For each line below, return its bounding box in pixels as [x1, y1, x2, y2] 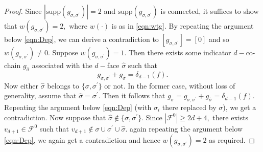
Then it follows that [103, 90, 165, 101]
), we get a [223, 101, 256, 112]
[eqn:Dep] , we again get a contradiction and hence [4, 135, 160, 145]
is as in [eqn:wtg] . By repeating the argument [111, 20, 254, 31]
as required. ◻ [209, 135, 255, 145]
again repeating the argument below [129, 123, 243, 134]
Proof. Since [4, 6, 42, 16]
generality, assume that [4, 90, 77, 101]
